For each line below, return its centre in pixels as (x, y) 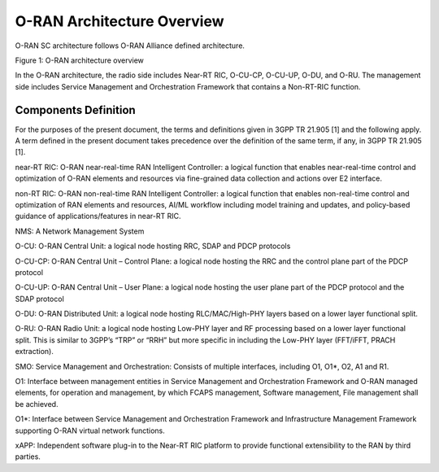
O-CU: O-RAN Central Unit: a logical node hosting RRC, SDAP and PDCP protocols (153, 246)
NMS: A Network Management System (80, 231)
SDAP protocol (39, 299)
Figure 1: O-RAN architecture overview (79, 60)
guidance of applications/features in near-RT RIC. (98, 216)
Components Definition (75, 110)
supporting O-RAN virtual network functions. (90, 430)
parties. (28, 457)
